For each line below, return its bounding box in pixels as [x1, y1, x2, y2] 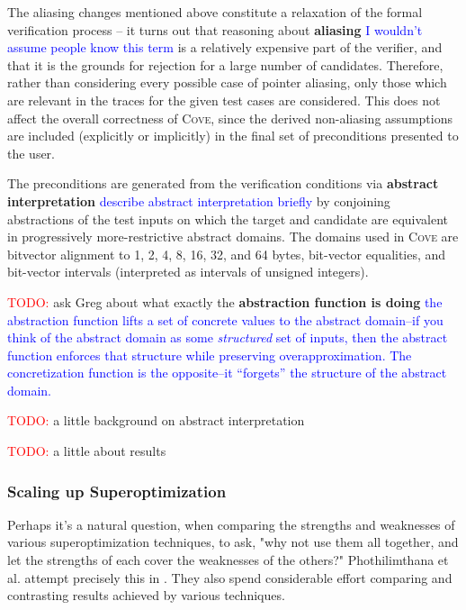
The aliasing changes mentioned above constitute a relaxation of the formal [7, 3, 423, 21]
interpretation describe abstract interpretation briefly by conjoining [7, 191, 390, 210]
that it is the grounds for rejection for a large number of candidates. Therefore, [7, 55, 444, 74]
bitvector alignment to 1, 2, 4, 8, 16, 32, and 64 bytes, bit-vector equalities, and [7, 244, 446, 263]
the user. [7, 143, 56, 162]
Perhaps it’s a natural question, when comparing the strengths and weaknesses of [7, 514, 455, 533]
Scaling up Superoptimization [7, 479, 227, 502]
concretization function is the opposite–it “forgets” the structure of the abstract [7, 363, 447, 382]
